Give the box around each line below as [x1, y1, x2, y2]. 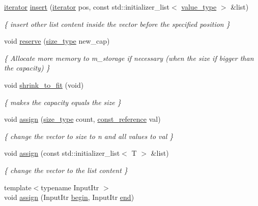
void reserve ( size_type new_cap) [4, 36, 110, 46]
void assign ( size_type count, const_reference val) [4, 114, 161, 124]
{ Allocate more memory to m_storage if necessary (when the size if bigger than [4, 52, 254, 63]
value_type [181, 2, 217, 12]
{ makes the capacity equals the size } [4, 96, 121, 107]
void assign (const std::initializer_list [4, 148, 120, 158]
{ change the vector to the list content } [4, 164, 128, 175]
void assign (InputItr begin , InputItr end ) [4, 192, 134, 202]
